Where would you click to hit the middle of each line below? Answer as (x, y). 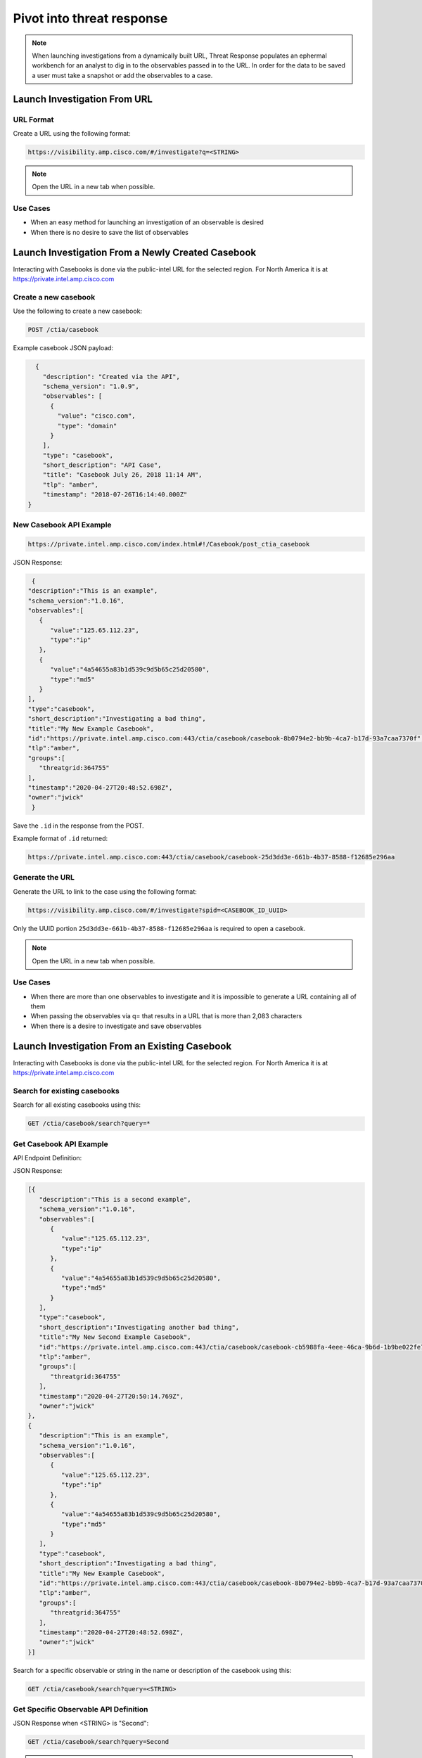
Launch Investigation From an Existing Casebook (122, 1046)
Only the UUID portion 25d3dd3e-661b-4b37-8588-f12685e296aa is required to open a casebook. (159, 928)
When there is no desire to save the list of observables (110, 232)
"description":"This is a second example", (115, 1199)
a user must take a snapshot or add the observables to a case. (122, 75)
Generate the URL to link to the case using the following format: (105, 891)
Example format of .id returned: (60, 839)
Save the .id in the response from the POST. (78, 826)
